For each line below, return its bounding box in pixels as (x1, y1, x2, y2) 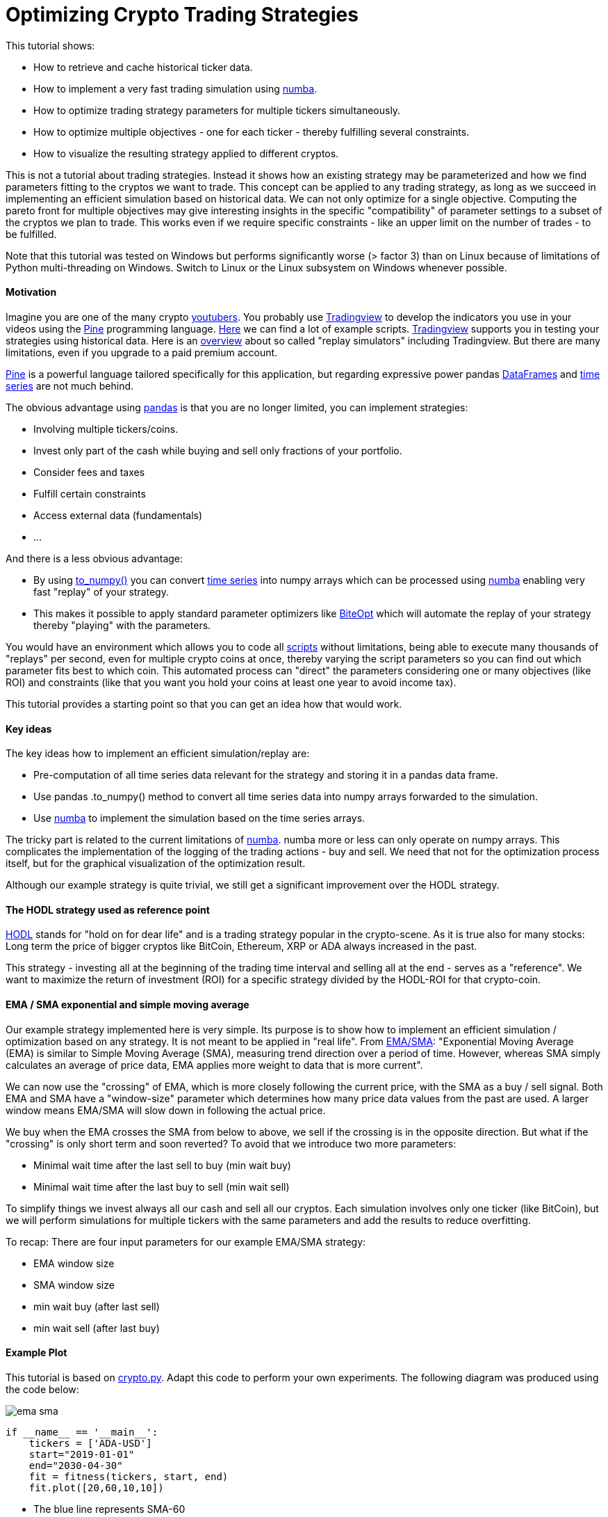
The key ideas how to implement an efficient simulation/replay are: (6, 747, 310, 760)
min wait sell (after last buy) (33, 1321, 160, 1334)
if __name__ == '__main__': (6, 1426, 158, 1438)
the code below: (6, 1383, 79, 1395)
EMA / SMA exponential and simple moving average (6, 999, 249, 1011)
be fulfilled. (6, 228, 57, 240)
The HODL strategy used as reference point (6, 903, 210, 916)
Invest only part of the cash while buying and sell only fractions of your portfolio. (33, 444, 402, 456)
